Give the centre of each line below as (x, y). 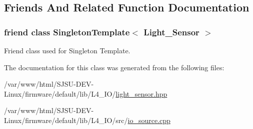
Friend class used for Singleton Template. (67, 50)
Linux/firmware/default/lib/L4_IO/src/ (66, 120)
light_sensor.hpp (141, 93)
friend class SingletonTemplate (67, 32)
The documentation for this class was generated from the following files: (114, 67)
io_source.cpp (149, 120)
